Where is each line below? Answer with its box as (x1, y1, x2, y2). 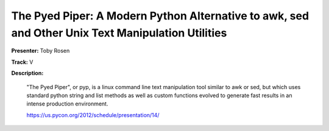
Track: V (11, 58, 34, 65)
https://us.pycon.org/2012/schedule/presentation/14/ (26, 111, 160, 118)
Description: (11, 70, 44, 77)
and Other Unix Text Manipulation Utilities (11, 26, 227, 39)
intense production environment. (26, 100, 108, 107)
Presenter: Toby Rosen (11, 47, 70, 55)
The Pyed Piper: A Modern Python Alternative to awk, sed (11, 9, 310, 22)
